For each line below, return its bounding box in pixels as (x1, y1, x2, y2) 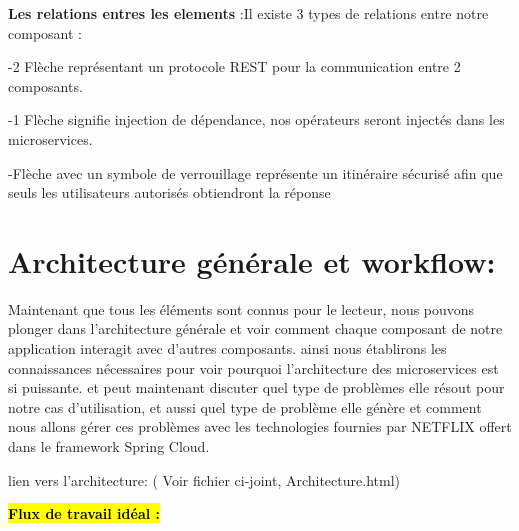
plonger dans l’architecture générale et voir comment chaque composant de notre (8, 318, 503, 339)
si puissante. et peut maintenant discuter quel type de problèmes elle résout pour (8, 377, 505, 398)
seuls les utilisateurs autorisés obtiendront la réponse (8, 182, 331, 203)
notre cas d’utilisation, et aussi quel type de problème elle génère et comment (8, 396, 482, 417)
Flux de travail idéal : (8, 503, 160, 524)
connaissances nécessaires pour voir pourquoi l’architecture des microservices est (8, 357, 499, 378)
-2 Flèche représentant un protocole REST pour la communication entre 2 (8, 56, 461, 77)
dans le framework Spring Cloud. (8, 436, 210, 457)
